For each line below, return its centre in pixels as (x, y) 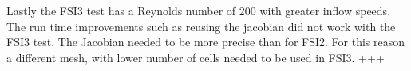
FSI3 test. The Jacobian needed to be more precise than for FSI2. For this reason (206, 42)
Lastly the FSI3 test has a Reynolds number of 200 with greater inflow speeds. (199, 10)
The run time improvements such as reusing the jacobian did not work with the (201, 26)
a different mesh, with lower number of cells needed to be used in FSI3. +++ (196, 57)
